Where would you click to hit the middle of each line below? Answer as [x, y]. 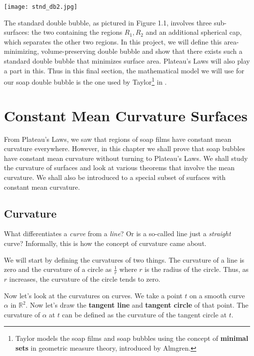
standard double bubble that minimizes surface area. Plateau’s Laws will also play [127, 61]
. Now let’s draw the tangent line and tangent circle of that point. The [137, 305]
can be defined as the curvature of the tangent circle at [145, 314]
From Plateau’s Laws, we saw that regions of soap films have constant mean [118, 139]
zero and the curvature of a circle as [58, 269]
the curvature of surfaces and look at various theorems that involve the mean [119, 167]
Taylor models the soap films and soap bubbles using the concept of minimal [132, 338]
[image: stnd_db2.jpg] [41, 7]
